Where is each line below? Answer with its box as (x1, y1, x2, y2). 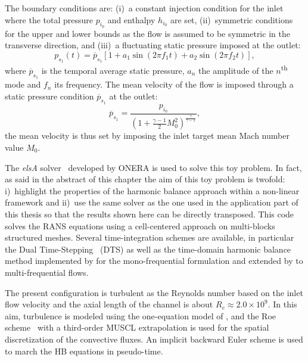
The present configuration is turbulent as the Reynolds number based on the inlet (5, 286, 303, 298)
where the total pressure (5, 13, 94, 26)
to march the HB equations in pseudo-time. (5, 344, 163, 357)
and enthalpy (107, 13, 155, 26)
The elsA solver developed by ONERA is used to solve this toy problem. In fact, (5, 161, 302, 173)
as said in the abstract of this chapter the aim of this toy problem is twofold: (5, 173, 285, 185)
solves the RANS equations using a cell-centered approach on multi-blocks (5, 219, 275, 232)
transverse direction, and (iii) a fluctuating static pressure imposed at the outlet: (5, 39, 301, 51)
